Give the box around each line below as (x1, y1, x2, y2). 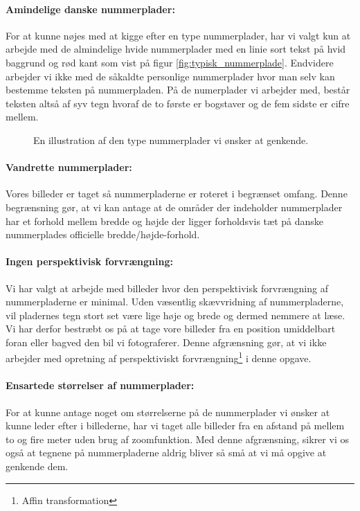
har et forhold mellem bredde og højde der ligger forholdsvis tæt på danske (6, 213, 323, 228)
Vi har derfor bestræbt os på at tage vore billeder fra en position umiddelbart (6, 321, 336, 336)
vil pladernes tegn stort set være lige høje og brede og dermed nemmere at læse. (6, 307, 345, 322)
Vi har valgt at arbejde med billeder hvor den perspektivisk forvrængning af (6, 280, 328, 295)
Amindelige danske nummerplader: (6, 1, 175, 16)
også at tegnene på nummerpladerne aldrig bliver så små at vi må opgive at (6, 445, 327, 460)
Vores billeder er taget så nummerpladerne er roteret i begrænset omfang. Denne (6, 186, 348, 201)
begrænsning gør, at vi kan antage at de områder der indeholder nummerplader (6, 199, 343, 214)
